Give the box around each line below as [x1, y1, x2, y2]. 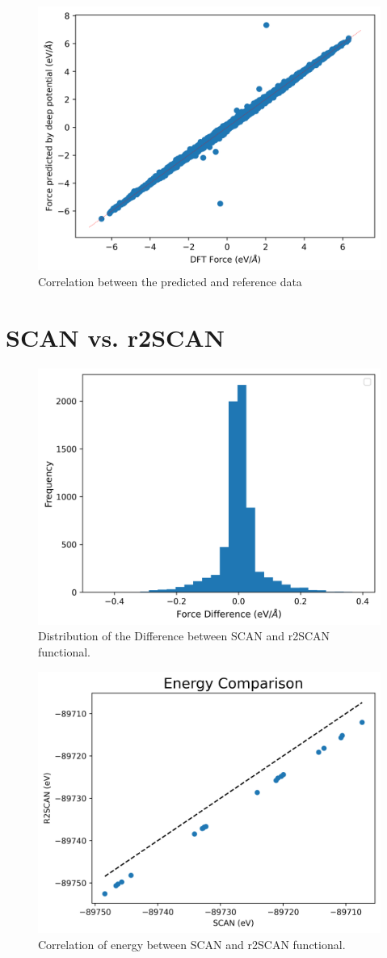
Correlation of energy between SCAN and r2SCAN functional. [38, 935, 346, 952]
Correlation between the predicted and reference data [38, 272, 302, 289]
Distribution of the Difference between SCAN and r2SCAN [38, 627, 330, 644]
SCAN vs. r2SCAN [6, 320, 225, 353]
